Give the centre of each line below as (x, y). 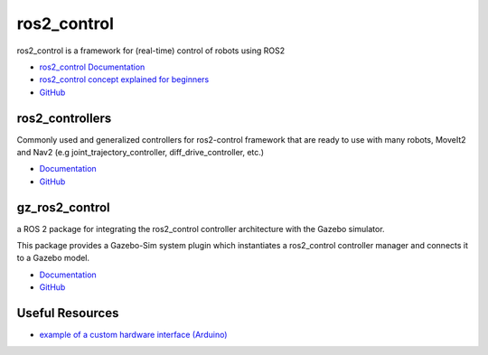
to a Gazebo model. (53, 258)
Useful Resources (68, 313)
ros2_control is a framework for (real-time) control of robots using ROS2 (151, 51)
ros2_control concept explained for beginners (124, 79)
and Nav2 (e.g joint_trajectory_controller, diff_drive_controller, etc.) (141, 153)
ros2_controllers (64, 118)
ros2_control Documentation (92, 67)
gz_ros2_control (63, 207)
